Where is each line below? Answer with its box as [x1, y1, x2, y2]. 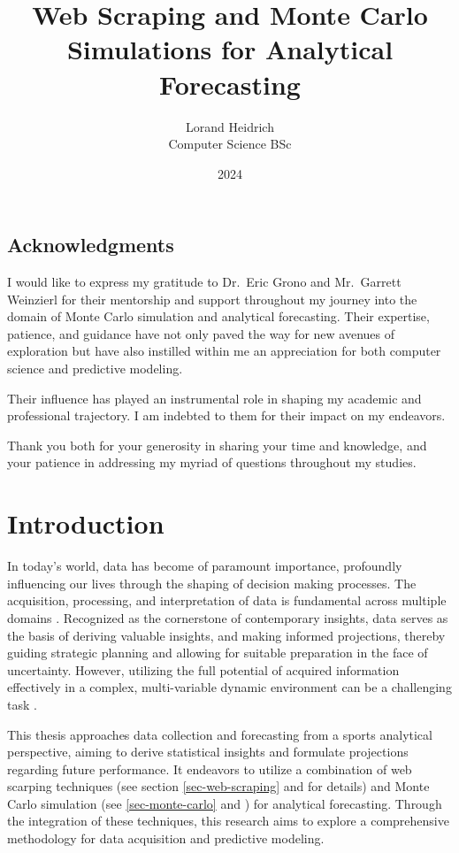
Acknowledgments [7, 231, 174, 258]
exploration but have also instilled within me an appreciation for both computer [7, 342, 441, 360]
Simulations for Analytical [66, 31, 394, 67]
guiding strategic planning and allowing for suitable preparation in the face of [7, 643, 428, 662]
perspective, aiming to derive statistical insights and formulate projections [7, 742, 409, 761]
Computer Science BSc [168, 134, 292, 153]
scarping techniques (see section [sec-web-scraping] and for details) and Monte [7, 777, 430, 795]
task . [7, 695, 37, 713]
